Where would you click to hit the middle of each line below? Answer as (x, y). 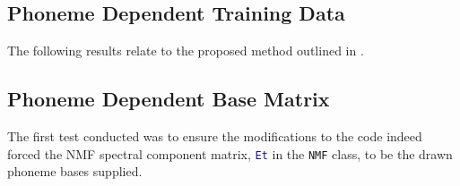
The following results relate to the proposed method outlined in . (186, 51)
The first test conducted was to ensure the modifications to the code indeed (215, 136)
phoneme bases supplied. (75, 171)
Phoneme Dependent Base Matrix (169, 99)
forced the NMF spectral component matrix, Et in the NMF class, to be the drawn (230, 153)
